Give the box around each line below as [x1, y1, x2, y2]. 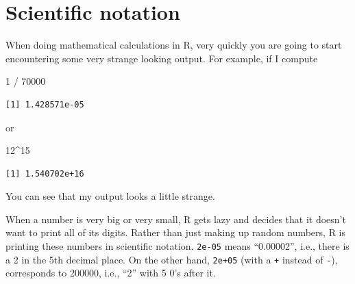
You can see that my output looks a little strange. [5, 189, 215, 203]
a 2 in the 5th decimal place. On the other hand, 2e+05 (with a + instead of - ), [5, 252, 338, 266]
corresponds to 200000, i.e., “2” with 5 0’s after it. [5, 266, 216, 280]
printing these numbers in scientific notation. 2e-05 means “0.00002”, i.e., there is [5, 239, 350, 253]
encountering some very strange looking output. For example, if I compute [5, 51, 318, 65]
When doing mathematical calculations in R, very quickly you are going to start [5, 38, 342, 52]
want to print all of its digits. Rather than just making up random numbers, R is [5, 225, 346, 240]
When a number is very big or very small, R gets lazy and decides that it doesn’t [5, 211, 346, 226]
